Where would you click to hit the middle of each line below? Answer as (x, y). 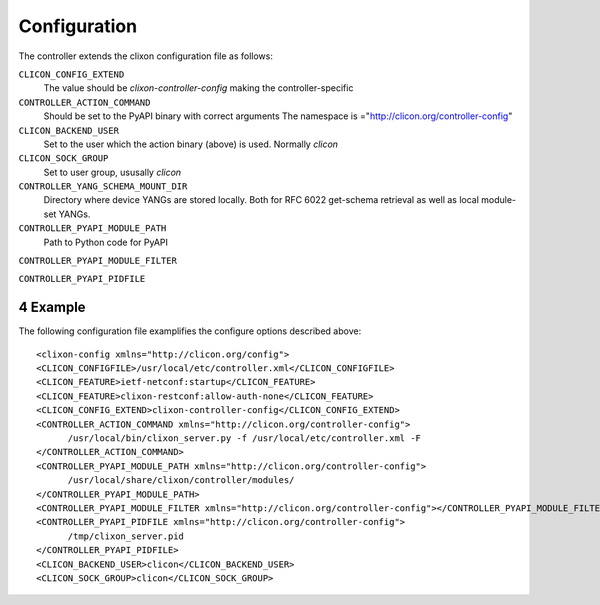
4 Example (52, 307)
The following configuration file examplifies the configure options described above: (190, 331)
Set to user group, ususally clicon (112, 172)
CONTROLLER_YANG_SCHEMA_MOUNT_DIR (103, 186)
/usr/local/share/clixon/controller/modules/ (181, 480)
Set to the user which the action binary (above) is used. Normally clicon (191, 144)
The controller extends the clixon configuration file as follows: (146, 56)
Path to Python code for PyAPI (106, 242)
